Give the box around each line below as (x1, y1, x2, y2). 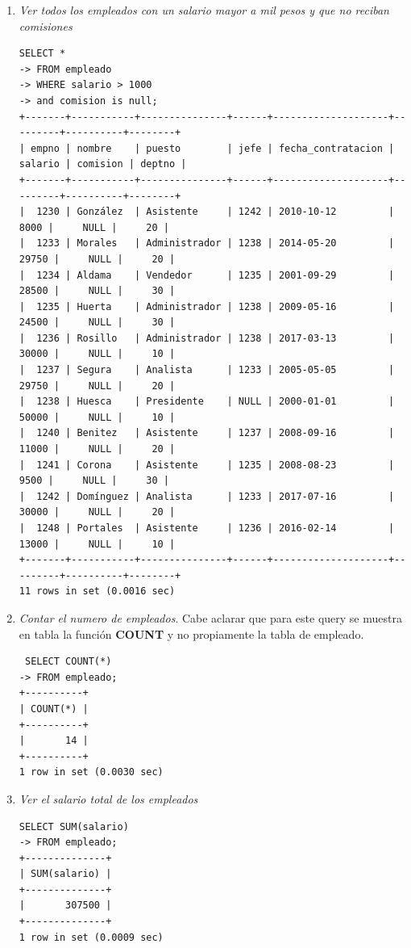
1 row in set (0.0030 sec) (19, 766, 164, 778)
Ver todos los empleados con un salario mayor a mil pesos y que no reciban (19, 2, 389, 18)
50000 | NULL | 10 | (19, 411, 176, 423)
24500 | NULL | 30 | (19, 317, 176, 329)
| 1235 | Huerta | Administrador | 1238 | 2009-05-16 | (19, 300, 395, 313)
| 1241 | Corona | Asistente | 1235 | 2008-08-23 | (19, 459, 395, 471)
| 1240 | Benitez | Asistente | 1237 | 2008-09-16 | (19, 427, 395, 439)
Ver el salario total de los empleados (19, 790, 198, 807)
